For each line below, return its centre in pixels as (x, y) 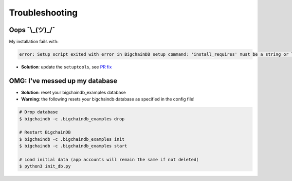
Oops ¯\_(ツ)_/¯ (32, 30)
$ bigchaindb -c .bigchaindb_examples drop (72, 119)
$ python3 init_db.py (45, 166)
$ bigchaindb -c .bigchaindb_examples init (72, 139)
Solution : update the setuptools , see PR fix (66, 67)
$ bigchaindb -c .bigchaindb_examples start (73, 146)
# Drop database (39, 112)
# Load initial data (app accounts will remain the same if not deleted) (109, 160)
